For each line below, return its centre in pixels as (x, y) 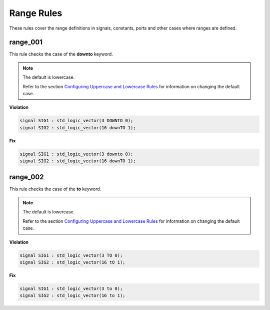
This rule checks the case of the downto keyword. (61, 54)
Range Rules (36, 13)
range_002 (26, 177)
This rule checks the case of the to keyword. (55, 189)
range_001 (26, 42)
